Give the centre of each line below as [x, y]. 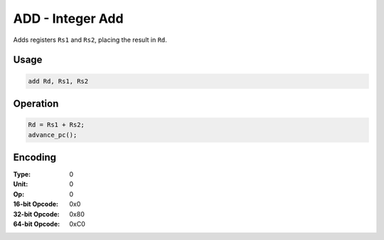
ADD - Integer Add [68, 18]
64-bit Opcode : [37, 224]
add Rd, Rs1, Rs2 [58, 81]
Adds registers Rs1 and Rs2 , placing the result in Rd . [90, 40]
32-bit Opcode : [36, 214]
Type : [22, 175]
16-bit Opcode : [36, 204]
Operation [36, 103]
